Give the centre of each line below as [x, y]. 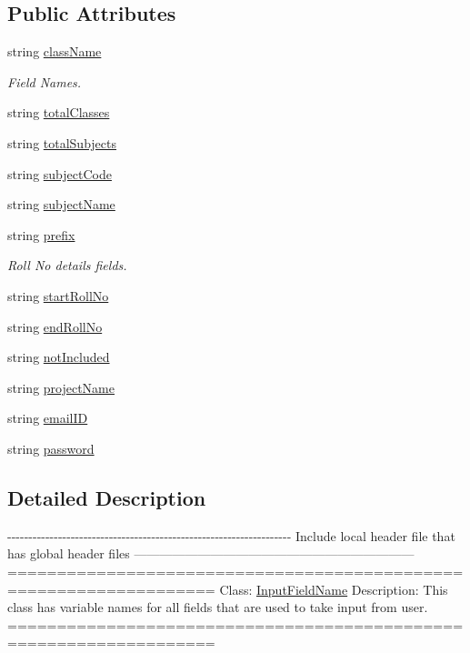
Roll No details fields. [67, 265]
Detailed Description [107, 497]
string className [55, 51]
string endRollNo [55, 326]
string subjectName [61, 204]
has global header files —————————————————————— [211, 553]
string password [51, 448]
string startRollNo [58, 295]
